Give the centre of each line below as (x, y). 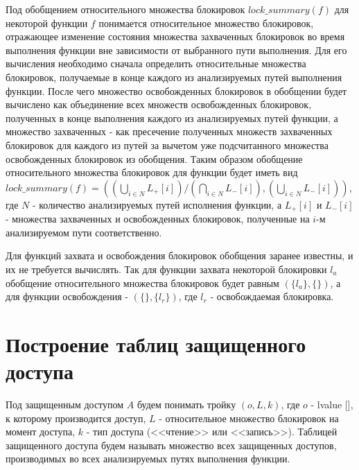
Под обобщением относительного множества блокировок (125, 9)
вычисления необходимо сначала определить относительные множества (156, 63)
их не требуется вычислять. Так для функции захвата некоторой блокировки (166, 269)
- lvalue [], (332, 404)
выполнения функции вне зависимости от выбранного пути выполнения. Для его (176, 50)
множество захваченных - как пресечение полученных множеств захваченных (169, 131)
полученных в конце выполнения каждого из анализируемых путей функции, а (172, 117)
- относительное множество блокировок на (249, 418)
